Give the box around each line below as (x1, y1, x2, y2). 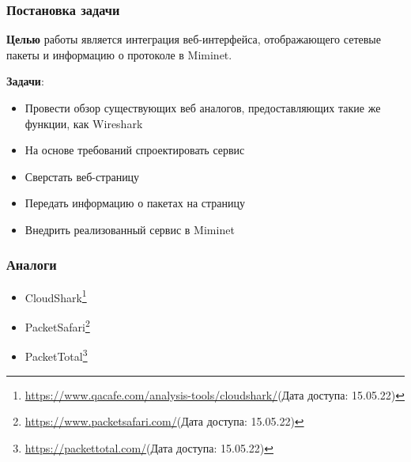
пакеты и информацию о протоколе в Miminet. (6, 46, 232, 62)
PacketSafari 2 (25, 316, 90, 335)
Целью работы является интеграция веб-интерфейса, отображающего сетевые (6, 31, 381, 47)
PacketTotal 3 (25, 346, 88, 364)
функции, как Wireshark (25, 115, 143, 131)
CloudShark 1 (25, 286, 87, 305)
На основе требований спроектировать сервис (25, 142, 245, 158)
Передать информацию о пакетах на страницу (25, 195, 245, 211)
